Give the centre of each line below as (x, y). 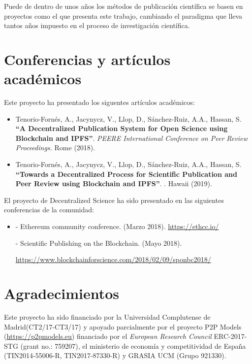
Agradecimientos (62, 293)
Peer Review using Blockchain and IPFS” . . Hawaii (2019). (114, 183)
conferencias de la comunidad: (49, 210)
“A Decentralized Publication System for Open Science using (122, 128)
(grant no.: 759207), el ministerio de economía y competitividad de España (133, 346)
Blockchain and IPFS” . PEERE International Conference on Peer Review (131, 138)
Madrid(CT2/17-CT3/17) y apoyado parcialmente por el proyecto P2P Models (123, 326)
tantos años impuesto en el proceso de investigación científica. (97, 25)
